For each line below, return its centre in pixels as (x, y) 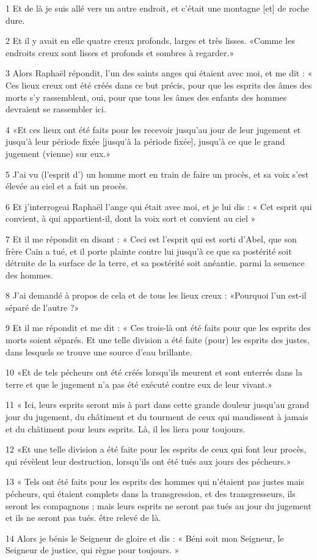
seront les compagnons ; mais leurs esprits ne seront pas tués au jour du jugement (158, 505)
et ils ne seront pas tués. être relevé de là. (83, 518)
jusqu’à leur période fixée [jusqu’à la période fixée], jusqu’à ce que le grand (145, 141)
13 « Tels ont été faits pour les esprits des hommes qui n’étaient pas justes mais (155, 482)
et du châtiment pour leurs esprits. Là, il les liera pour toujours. (126, 428)
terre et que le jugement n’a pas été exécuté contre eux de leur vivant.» (139, 384)
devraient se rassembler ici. (56, 109)
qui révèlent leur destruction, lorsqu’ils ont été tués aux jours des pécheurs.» (148, 461)
